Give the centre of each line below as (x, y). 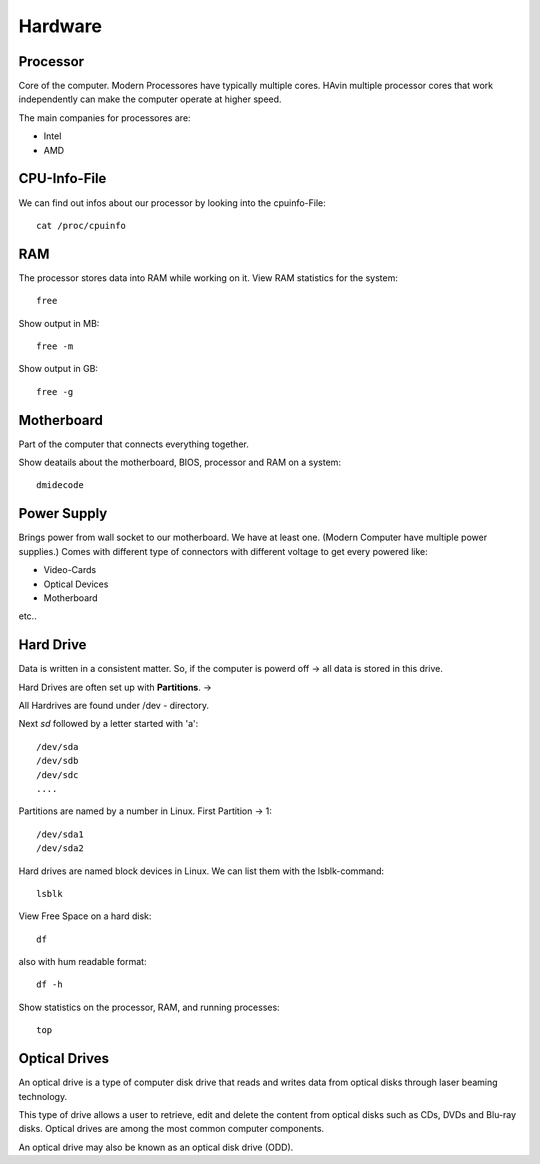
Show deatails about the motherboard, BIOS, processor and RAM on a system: (180, 462)
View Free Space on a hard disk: (85, 916)
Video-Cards (70, 570)
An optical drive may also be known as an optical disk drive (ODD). (156, 1147)
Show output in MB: (59, 323)
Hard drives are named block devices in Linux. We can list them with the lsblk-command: (201, 871)
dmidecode (60, 485)
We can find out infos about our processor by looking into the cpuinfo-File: (172, 202)
